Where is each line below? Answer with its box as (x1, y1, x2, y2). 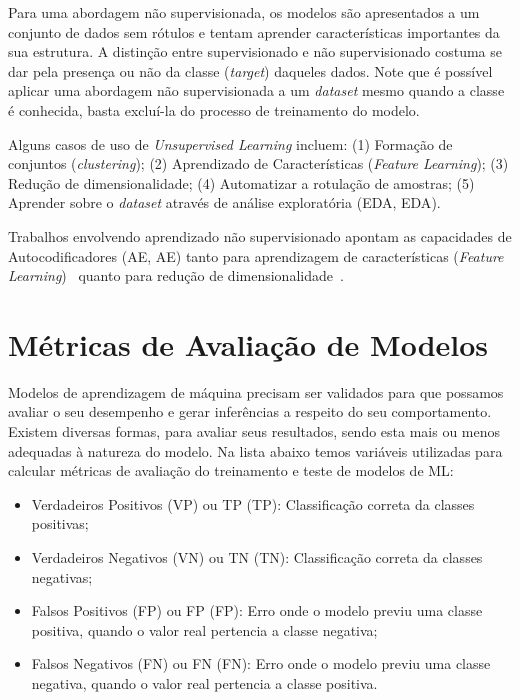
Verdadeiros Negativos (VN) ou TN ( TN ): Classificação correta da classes (31, 547, 483, 567)
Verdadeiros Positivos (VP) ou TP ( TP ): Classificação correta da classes (31, 493, 475, 514)
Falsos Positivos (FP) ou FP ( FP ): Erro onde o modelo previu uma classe (31, 600, 483, 621)
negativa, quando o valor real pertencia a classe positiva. (31, 672, 378, 693)
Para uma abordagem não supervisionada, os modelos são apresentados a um (8, 2, 480, 22)
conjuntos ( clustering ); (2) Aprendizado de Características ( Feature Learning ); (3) (8, 153, 509, 174)
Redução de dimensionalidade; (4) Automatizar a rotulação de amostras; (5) (8, 172, 475, 193)
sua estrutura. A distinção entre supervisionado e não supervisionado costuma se (8, 41, 503, 62)
